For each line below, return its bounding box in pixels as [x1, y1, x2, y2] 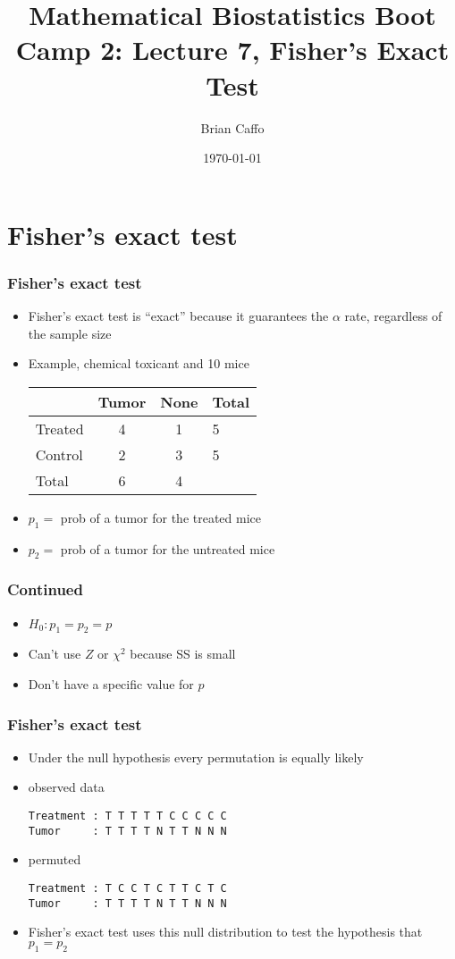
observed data [28, 778, 105, 796]
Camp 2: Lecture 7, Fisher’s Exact [15, 31, 450, 68]
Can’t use [28, 644, 81, 663]
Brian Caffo [200, 118, 265, 137]
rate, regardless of [344, 307, 442, 325]
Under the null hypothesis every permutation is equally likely [28, 747, 364, 766]
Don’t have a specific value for [28, 675, 194, 694]
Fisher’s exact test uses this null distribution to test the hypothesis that [28, 922, 423, 941]
